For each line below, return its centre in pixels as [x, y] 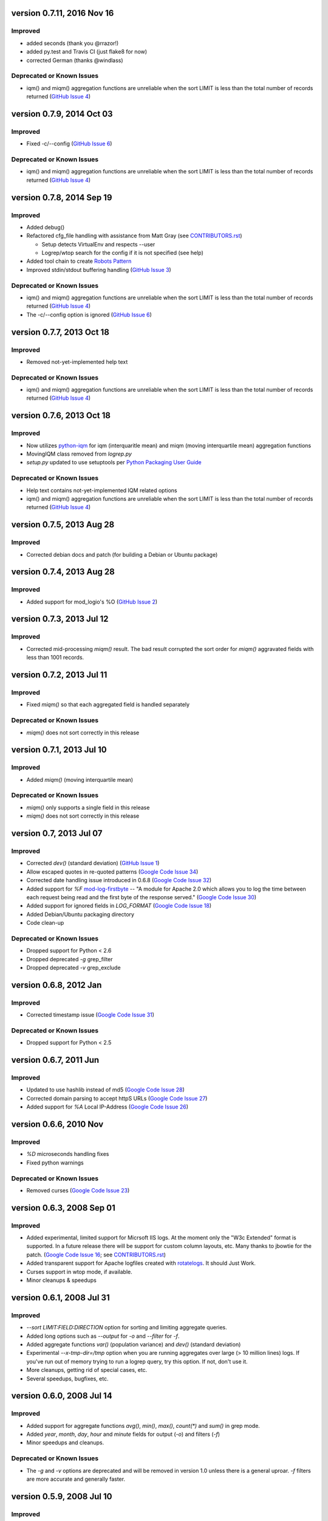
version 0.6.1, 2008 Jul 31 [60, 1297]
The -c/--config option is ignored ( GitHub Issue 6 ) [89, 315]
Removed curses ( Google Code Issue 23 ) [78, 1190]
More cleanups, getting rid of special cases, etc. [87, 1370]
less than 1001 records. [55, 658]
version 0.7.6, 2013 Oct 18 [61, 416]
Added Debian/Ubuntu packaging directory [80, 914]
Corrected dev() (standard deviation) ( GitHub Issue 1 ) [93, 863]
